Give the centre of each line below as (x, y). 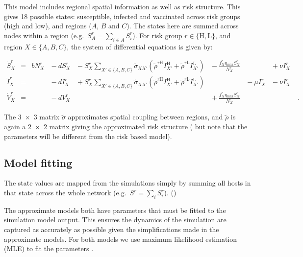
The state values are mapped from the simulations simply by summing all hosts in (127, 183)
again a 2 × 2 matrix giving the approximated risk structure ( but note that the (126, 127)
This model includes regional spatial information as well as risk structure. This (122, 6)
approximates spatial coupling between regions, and (145, 117)
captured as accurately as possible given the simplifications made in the (112, 229)
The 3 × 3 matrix (32, 117)
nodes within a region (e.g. (44, 35)
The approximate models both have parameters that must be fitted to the (115, 210)
